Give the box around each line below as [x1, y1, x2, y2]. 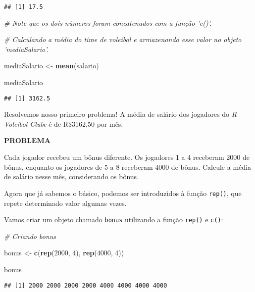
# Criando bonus [4, 231, 56, 241]
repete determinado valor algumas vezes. [4, 197, 127, 208]
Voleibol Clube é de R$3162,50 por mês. [4, 118, 123, 129]
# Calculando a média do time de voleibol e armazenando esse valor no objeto [4, 34, 242, 45]
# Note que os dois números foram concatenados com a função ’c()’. [4, 17, 212, 28]
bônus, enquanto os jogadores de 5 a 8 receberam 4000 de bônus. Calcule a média [4, 161, 251, 172]
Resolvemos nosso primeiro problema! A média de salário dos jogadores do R [4, 109, 237, 119]
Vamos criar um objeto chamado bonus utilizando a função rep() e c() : [4, 214, 223, 225]
